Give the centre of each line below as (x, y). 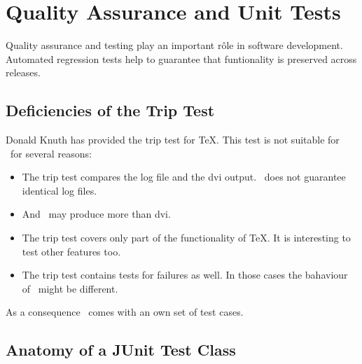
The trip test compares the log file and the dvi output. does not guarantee (184, 177)
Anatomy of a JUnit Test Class (121, 350)
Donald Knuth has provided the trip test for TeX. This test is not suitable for (173, 140)
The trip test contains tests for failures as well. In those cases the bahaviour (185, 275)
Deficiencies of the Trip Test (110, 110)
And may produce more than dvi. (96, 214)
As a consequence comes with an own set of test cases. (125, 312)
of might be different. (70, 288)
